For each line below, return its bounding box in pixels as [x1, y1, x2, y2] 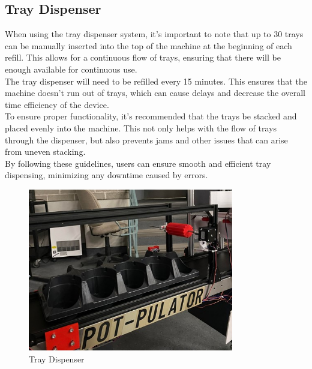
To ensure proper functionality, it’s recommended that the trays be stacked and [5, 110, 297, 122]
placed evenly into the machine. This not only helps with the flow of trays [5, 121, 277, 134]
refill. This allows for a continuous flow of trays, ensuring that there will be [5, 51, 281, 64]
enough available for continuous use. [5, 62, 137, 75]
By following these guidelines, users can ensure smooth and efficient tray [5, 157, 271, 169]
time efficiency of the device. [5, 98, 109, 110]
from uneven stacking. [5, 145, 86, 158]
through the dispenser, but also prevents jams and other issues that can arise [5, 133, 288, 146]
